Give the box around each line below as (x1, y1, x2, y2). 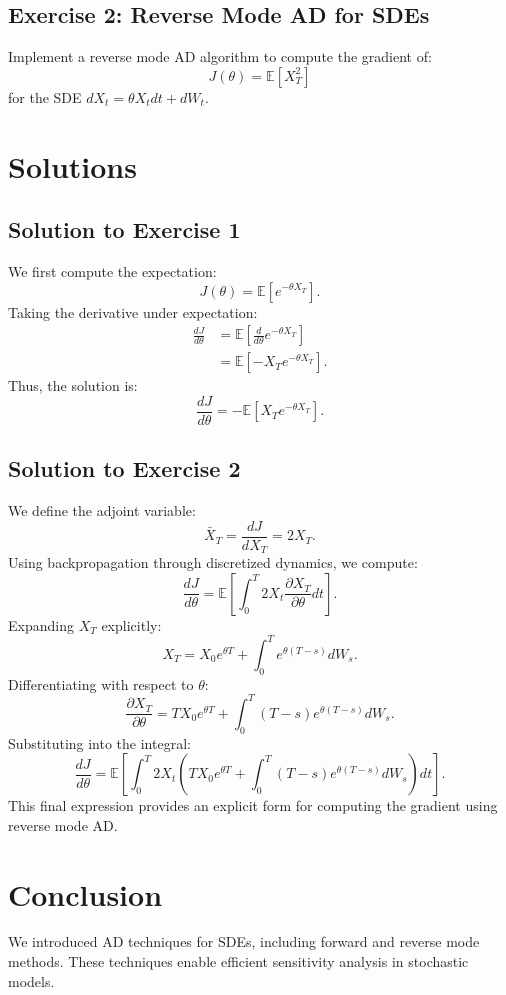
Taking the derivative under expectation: (8, 301, 258, 322)
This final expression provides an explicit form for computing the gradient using (8, 795, 498, 816)
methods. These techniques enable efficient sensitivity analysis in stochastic (8, 951, 469, 972)
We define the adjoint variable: (8, 500, 196, 521)
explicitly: (101, 614, 162, 635)
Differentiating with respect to (8, 673, 194, 694)
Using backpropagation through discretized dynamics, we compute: (8, 552, 418, 573)
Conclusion (8, 873, 163, 914)
